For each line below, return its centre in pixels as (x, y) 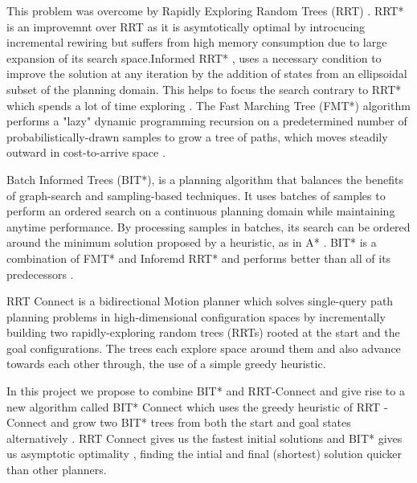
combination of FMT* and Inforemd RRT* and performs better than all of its (199, 258)
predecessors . (40, 274)
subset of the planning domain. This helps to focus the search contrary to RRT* (204, 89)
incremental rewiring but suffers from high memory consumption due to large (197, 42)
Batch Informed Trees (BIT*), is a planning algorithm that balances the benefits (205, 179)
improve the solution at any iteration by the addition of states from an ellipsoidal (207, 74)
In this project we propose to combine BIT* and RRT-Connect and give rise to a (206, 391)
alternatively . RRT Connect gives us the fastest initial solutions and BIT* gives (204, 438)
